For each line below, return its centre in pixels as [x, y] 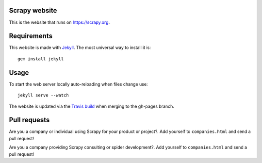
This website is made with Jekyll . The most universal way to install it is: [80, 48]
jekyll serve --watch [43, 95]
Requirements [31, 36]
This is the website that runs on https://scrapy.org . [59, 22]
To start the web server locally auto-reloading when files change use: [78, 84]
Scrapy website [33, 10]
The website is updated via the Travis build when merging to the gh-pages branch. [92, 106]
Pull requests [29, 120]
